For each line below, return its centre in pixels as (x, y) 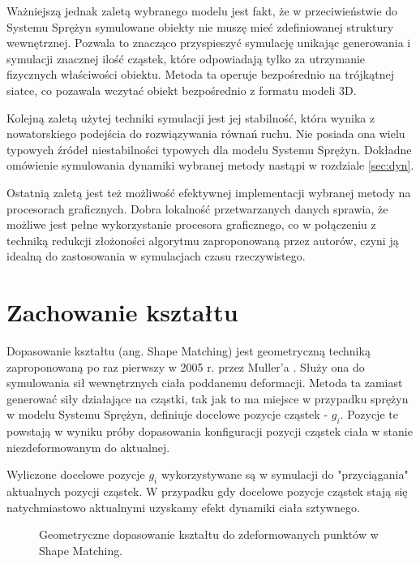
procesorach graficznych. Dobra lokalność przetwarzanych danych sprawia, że (197, 208)
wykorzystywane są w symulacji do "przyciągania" (285, 474)
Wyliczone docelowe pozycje (76, 474)
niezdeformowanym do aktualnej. (88, 447)
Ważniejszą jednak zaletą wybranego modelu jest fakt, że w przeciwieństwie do (202, 11)
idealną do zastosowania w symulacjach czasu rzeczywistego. (156, 256)
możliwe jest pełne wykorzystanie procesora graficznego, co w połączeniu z (191, 224)
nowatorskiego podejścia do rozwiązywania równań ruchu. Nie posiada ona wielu (206, 133)
